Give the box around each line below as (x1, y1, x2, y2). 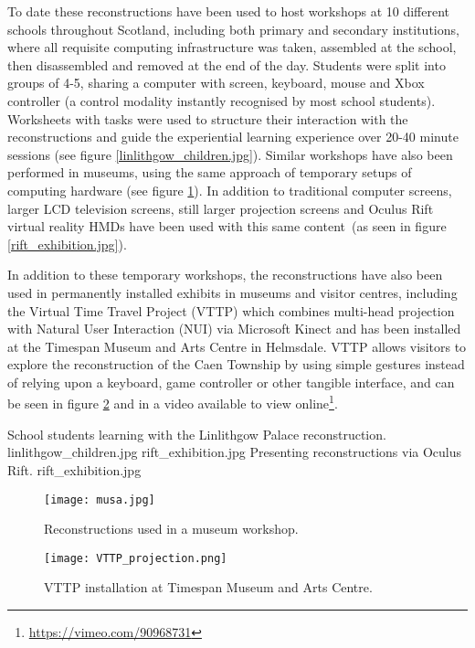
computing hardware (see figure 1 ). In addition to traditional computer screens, (7, 180, 452, 199)
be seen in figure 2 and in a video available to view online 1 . (7, 391, 338, 413)
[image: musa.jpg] (44, 493, 155, 506)
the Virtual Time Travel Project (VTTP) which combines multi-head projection (7, 301, 455, 320)
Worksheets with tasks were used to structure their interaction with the (7, 109, 408, 128)
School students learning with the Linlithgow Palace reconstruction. (7, 424, 386, 443)
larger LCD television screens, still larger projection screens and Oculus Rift (7, 198, 434, 218)
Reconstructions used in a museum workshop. (44, 519, 299, 538)
